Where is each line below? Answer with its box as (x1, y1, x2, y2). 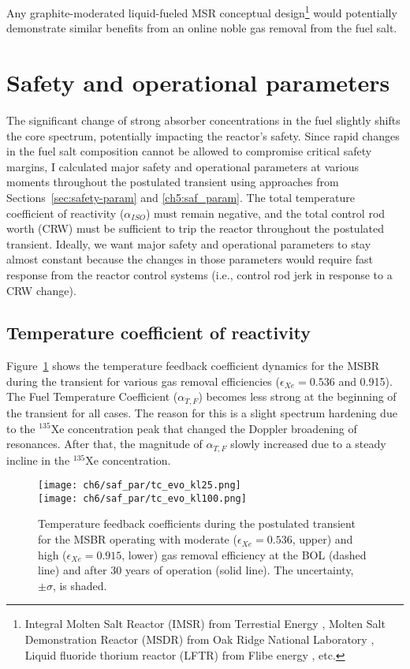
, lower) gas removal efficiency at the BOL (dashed (121, 546, 367, 562)
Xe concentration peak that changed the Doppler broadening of (50, 420, 357, 436)
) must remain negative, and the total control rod (145, 204, 386, 221)
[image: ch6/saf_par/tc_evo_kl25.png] (38, 480, 241, 491)
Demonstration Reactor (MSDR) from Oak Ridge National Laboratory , (24, 631, 375, 648)
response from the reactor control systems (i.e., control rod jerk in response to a (6, 266, 393, 282)
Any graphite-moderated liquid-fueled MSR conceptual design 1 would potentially (6, 2, 397, 21)
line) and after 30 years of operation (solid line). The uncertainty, (38, 562, 354, 578)
